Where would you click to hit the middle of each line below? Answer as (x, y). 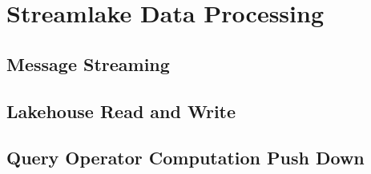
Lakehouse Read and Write (121, 111)
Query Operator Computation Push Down (185, 158)
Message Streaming (88, 63)
